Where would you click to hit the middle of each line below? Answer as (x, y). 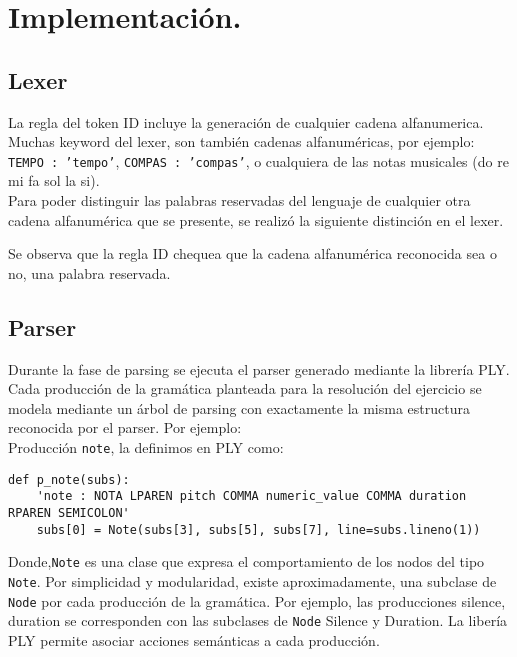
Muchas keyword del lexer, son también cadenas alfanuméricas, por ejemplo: (241, 141)
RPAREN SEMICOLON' (69, 512)
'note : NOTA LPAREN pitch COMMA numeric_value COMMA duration (251, 496)
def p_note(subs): (69, 479)
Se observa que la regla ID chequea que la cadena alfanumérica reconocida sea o (252, 253)
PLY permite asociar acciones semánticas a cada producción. (194, 639)
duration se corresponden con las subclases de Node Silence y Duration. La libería (258, 620)
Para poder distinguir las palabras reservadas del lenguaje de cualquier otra (239, 200)
